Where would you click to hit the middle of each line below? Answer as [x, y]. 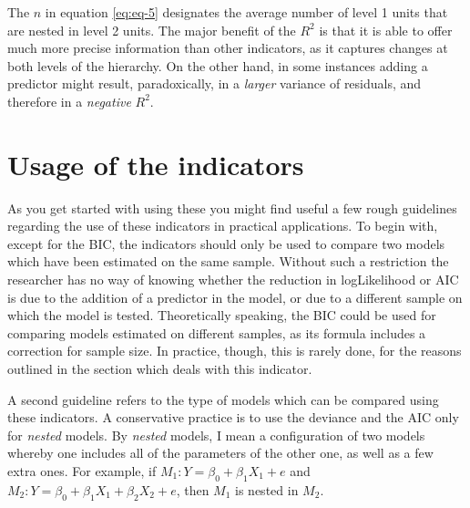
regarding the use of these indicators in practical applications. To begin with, [223, 226]
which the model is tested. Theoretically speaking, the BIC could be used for [222, 315]
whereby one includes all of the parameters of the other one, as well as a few [220, 453]
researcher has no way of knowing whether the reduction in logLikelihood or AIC [233, 280]
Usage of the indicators [156, 164]
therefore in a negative [69, 101]
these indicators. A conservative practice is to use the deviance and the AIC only [233, 417]
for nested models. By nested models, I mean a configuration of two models [216, 435]
